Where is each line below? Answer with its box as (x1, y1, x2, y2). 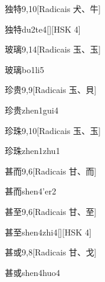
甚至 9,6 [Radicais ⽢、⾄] (5, 205, 97, 217)
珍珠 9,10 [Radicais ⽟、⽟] (5, 124, 101, 136)
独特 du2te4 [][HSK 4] (5, 22, 81, 35)
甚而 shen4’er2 (5, 185, 56, 197)
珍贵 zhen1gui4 (5, 103, 59, 116)
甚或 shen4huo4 (5, 266, 60, 278)
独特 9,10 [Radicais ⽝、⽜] (5, 2, 101, 14)
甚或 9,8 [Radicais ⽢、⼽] (5, 246, 97, 258)
